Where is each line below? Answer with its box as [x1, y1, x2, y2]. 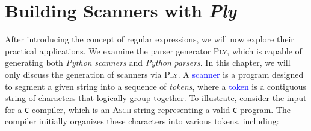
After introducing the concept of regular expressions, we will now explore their [5, 33, 294, 45]
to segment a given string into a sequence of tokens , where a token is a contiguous [5, 80, 307, 92]
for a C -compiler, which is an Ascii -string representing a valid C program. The [5, 103, 291, 115]
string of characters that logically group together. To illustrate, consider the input [5, 92, 307, 104]
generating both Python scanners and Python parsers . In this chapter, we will [5, 56, 291, 69]
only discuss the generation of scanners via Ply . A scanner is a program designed [5, 68, 304, 80]
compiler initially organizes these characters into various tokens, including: [5, 115, 279, 127]
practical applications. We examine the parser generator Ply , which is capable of [5, 44, 302, 57]
